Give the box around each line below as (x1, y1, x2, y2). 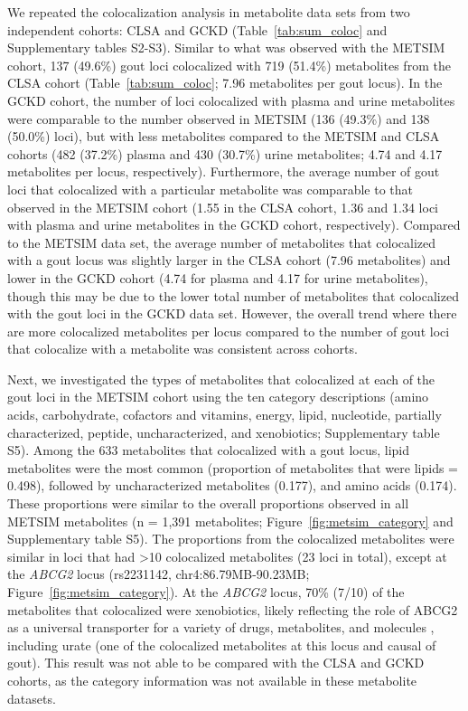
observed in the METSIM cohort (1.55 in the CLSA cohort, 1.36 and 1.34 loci (7, 197, 438, 216)
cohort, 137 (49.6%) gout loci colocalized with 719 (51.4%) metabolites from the (7, 55, 451, 74)
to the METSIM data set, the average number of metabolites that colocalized (7, 232, 436, 251)
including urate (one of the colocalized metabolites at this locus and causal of (7, 635, 436, 654)
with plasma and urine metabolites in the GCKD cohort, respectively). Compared (7, 215, 461, 234)
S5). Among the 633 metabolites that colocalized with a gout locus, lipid (7, 441, 410, 460)
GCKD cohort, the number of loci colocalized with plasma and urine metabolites (7, 90, 455, 109)
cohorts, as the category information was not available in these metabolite (7, 670, 417, 689)
